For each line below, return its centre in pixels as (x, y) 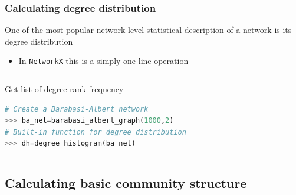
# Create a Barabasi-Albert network (77, 109)
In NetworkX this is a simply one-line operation (103, 61)
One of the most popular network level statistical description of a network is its (148, 30)
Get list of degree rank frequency (64, 89)
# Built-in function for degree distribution (96, 132)
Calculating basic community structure (126, 183)
